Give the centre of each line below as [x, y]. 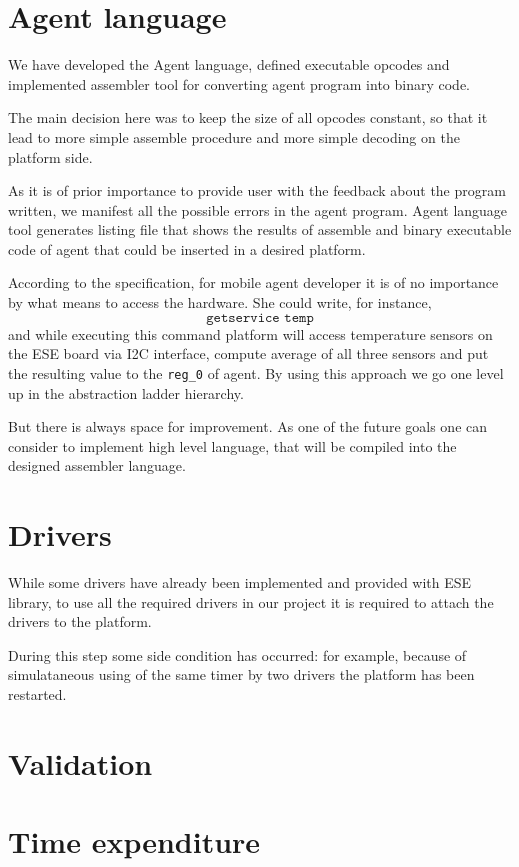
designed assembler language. [97, 465]
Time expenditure [134, 841]
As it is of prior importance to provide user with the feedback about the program [257, 190]
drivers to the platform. [80, 621]
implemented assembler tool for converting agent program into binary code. [239, 83]
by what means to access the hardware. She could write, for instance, [220, 302]
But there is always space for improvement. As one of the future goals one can [248, 426]
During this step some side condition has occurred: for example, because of [237, 654]
